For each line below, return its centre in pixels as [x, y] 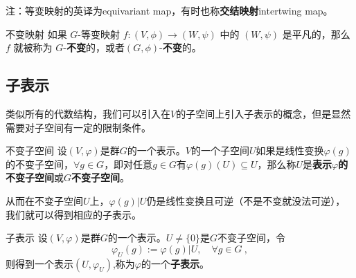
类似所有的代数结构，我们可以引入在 [88, 113]
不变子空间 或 [35, 177]
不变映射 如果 [36, 34]
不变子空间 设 [36, 150]
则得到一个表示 [39, 263]
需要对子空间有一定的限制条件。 [78, 127]
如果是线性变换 [290, 150]
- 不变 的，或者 [94, 47]
